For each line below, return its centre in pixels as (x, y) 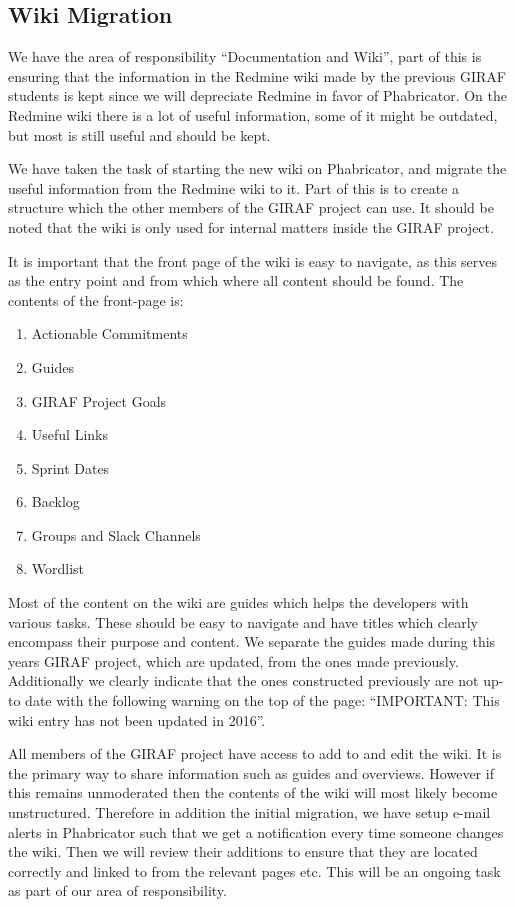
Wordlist (58, 568)
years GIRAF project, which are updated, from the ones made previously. (233, 660)
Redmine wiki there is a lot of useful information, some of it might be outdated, (253, 114)
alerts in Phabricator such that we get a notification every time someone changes (256, 831)
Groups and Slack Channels (116, 534)
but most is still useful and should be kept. (139, 134)
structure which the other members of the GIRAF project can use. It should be (251, 207)
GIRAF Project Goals (99, 400)
